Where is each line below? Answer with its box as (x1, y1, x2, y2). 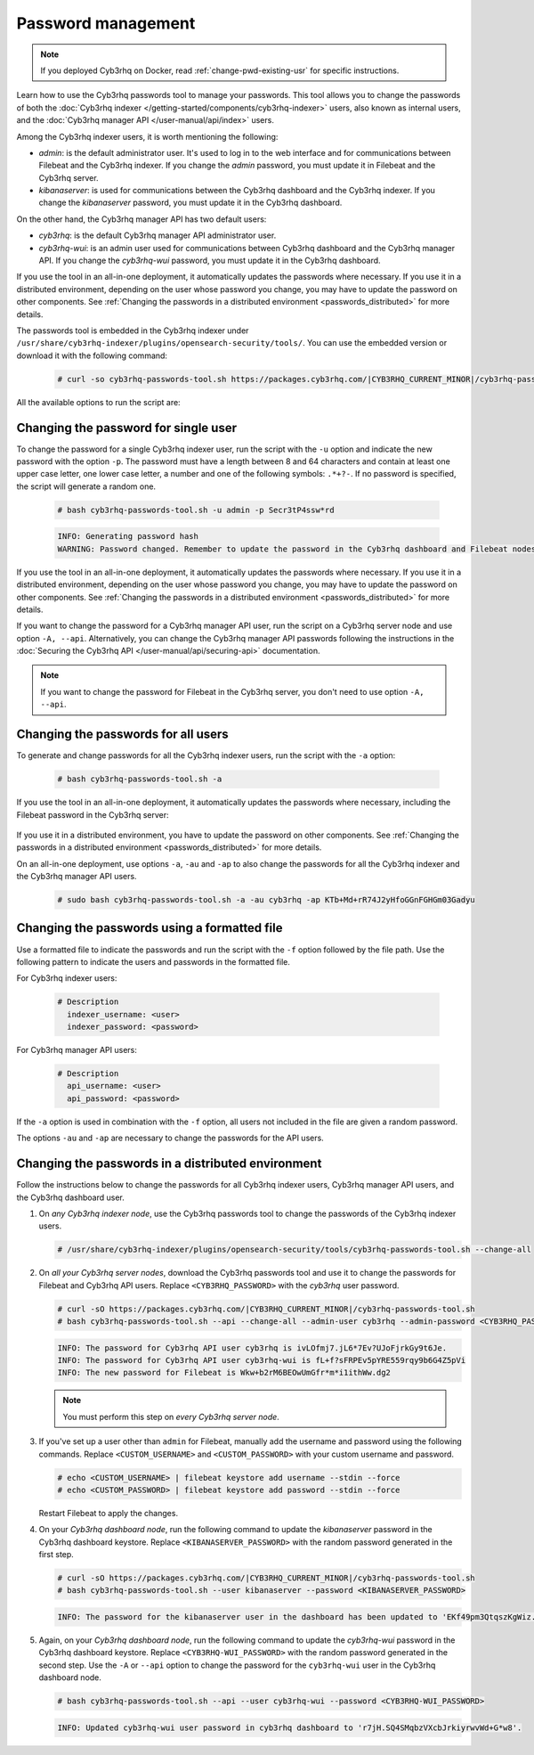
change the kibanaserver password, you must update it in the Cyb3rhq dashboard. (38, 197, 343, 208)
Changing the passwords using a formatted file (16, 920, 284, 935)
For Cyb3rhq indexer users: (16, 973, 117, 984)
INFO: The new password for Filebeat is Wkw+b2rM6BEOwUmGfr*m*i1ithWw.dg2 (57, 1367, 392, 1378)
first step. (38, 1549, 75, 1560)
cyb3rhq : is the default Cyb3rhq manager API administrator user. (38, 230, 277, 241)
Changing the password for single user (16, 420, 238, 436)
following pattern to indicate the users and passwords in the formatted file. (16, 956, 291, 967)
